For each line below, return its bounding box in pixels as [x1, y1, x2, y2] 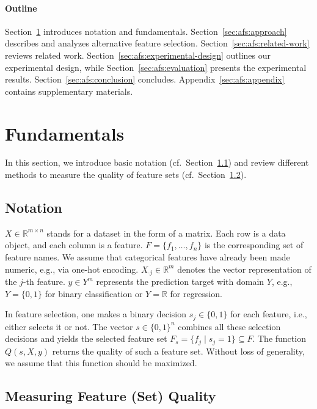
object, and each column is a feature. [5, 238, 143, 251]
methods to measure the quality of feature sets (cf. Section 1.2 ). [5, 168, 247, 181]
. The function [252, 332, 306, 345]
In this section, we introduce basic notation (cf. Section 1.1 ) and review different [5, 156, 309, 169]
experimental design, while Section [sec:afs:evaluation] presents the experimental [5, 61, 307, 73]
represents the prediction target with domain [96, 275, 264, 288]
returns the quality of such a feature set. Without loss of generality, [52, 344, 305, 357]
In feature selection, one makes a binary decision [5, 308, 187, 320]
